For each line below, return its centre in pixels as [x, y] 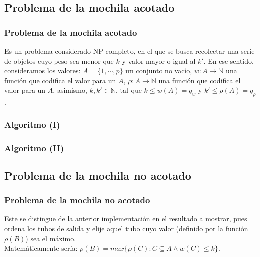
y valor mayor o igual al [159, 60]
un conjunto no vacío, [159, 71]
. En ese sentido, [229, 60]
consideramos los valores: [42, 71]
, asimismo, [70, 90]
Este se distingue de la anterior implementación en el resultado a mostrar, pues [126, 219]
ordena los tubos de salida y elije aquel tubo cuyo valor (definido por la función [126, 229]
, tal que [128, 90]
